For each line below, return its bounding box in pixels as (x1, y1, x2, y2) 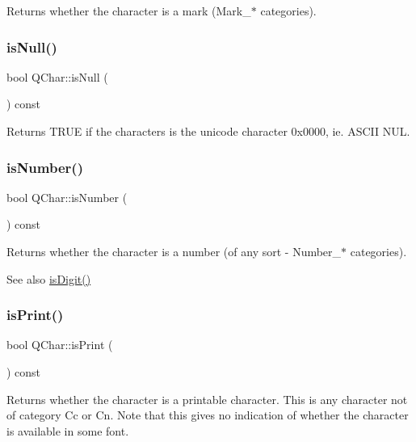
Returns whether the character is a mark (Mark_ (6, 2, 251, 19)
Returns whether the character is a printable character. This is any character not (6, 390, 408, 407)
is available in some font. (6, 422, 129, 439)
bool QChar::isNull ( (6, 68, 108, 85)
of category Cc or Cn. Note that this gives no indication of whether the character (6, 406, 409, 423)
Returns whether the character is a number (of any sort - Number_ (6, 243, 342, 259)
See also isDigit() (6, 270, 91, 287)
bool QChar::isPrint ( (6, 336, 113, 353)
